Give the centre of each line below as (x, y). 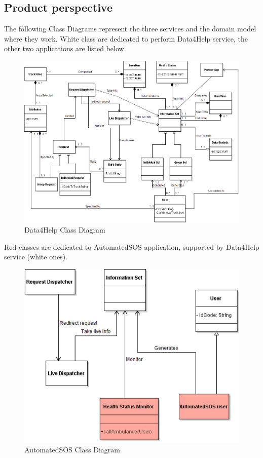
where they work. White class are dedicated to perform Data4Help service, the (126, 38)
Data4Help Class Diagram (65, 230)
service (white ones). (36, 257)
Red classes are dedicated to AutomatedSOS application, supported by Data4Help (132, 246)
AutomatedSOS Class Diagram (72, 450)
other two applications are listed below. (65, 48)
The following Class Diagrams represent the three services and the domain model (130, 29)
